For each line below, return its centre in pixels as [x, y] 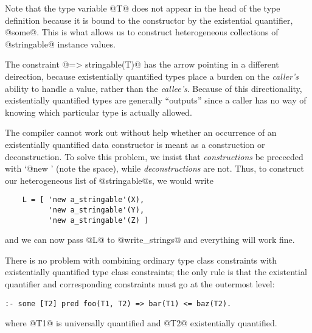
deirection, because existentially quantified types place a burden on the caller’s [152, 76]
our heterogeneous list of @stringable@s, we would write [109, 180]
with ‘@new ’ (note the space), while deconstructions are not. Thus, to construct [154, 168]
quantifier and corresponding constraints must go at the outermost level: [140, 284]
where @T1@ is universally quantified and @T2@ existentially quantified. [141, 323]
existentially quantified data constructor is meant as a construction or [135, 144]
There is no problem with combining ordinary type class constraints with [141, 260]
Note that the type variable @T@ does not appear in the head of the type [143, 8]
